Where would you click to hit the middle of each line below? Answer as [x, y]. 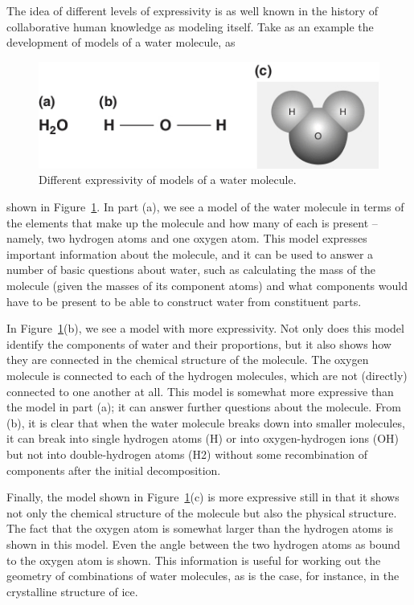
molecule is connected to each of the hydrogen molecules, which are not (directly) [207, 375]
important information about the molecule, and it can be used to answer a [190, 253]
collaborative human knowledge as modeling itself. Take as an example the [190, 26]
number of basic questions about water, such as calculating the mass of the [191, 270]
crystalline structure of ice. [72, 591]
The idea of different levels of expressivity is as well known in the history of [193, 10]
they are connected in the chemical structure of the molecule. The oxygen [188, 360]
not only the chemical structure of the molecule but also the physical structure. [202, 512]
